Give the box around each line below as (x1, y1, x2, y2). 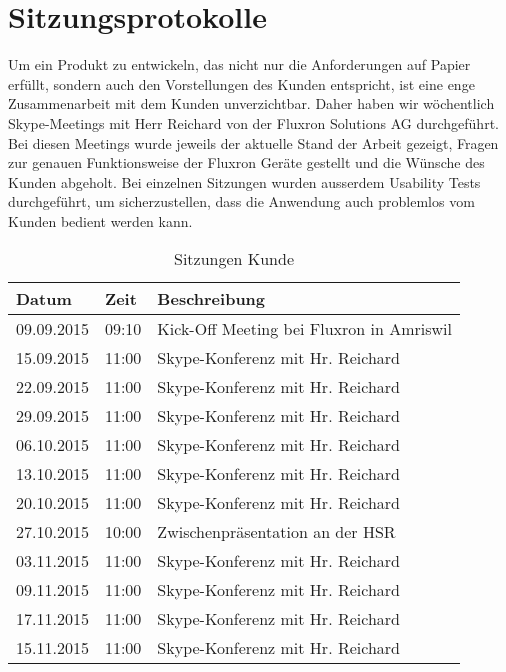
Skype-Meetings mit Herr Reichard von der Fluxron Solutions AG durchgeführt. (8, 112, 499, 133)
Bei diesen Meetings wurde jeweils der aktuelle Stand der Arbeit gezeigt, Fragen (8, 132, 499, 153)
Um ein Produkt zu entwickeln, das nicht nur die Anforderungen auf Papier (8, 54, 471, 75)
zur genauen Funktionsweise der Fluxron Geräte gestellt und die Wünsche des (8, 152, 485, 173)
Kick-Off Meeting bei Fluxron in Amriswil (157, 317, 453, 341)
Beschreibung (157, 287, 266, 311)
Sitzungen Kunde (173, 247, 295, 271)
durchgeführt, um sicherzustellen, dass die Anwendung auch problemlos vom (8, 191, 475, 212)
